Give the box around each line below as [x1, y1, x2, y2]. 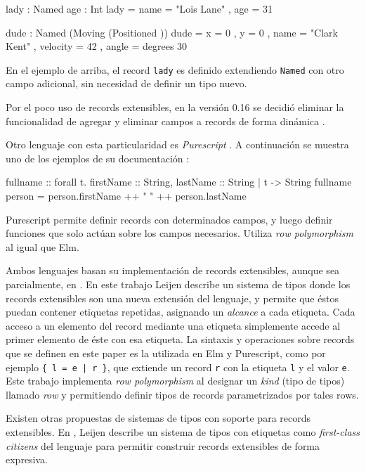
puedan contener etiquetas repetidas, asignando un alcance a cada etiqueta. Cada [6, 304, 355, 319]
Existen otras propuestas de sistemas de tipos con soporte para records [6, 411, 311, 425]
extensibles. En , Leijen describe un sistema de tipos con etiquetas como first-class [6, 424, 360, 439]
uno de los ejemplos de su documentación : [6, 150, 190, 165]
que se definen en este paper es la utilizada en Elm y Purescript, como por [6, 345, 326, 360]
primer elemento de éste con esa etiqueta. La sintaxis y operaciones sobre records [6, 332, 355, 347]
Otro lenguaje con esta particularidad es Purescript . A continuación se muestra [6, 137, 349, 152]
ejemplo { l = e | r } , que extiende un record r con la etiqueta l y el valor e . [6, 359, 350, 374]
